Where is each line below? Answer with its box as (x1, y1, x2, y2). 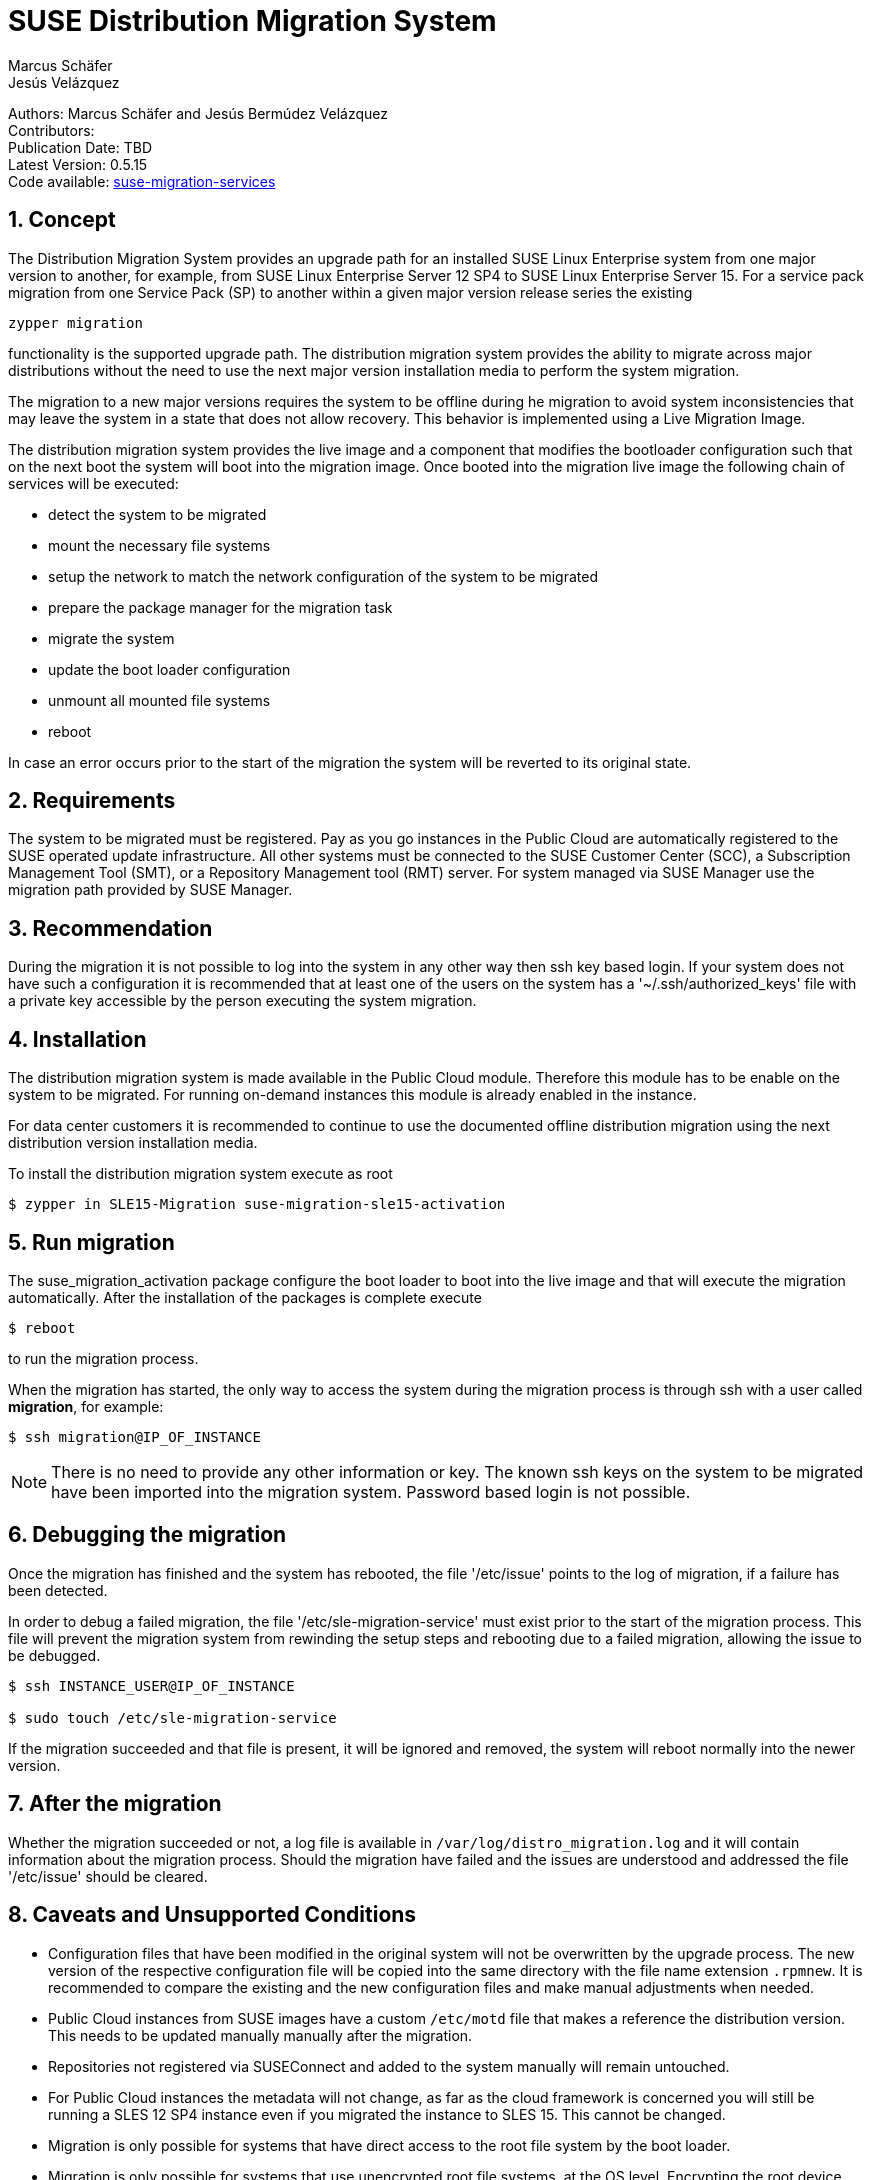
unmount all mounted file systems (48, 691, 271, 709)
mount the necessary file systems (48, 536, 271, 554)
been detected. (8, 1581, 108, 1599)
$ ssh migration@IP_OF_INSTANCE (8, 1428, 261, 1445)
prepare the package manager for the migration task (48, 598, 393, 616)
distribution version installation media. (8, 1134, 258, 1152)
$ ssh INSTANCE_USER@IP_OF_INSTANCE (8, 1677, 295, 1694)
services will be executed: (8, 474, 179, 492)
